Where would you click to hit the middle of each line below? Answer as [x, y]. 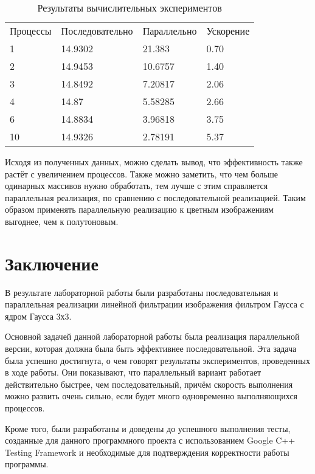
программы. [27, 464]
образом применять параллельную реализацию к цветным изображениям [139, 209]
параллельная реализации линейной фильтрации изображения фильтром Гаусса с [154, 304]
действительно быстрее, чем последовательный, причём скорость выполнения [149, 384]
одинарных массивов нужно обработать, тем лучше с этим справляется [137, 186]
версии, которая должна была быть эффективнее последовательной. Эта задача [151, 349]
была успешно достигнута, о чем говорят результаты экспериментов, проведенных [157, 360]
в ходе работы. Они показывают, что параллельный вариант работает [133, 372]
